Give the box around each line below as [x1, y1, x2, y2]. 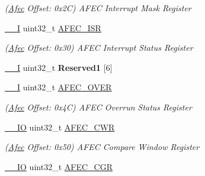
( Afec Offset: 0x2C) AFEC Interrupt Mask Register [5, 2, 191, 14]
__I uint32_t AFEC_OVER [5, 81, 112, 93]
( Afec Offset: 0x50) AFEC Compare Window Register [5, 141, 200, 153]
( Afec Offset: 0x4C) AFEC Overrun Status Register [5, 100, 192, 113]
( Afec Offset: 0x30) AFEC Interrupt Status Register [5, 41, 193, 54]
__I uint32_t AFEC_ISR [5, 21, 101, 34]
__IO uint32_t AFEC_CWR [5, 120, 115, 133]
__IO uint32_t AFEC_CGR [5, 160, 113, 172]
